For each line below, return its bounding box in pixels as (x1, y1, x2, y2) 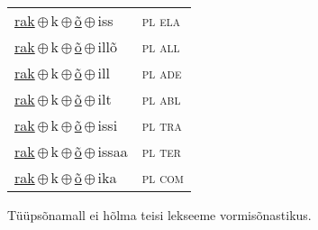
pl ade (141, 62, 182, 83)
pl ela (141, 10, 180, 31)
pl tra (141, 115, 182, 135)
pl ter (141, 141, 181, 161)
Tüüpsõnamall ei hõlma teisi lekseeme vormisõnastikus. (7, 206, 312, 224)
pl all (141, 36, 180, 57)
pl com (141, 167, 184, 188)
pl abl (141, 88, 181, 109)
